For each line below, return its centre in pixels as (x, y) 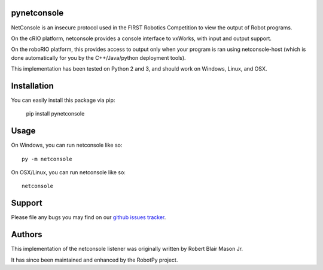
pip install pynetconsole (55, 114)
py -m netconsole (47, 159)
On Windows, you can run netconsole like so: (67, 145)
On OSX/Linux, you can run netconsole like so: (68, 172)
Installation (32, 86)
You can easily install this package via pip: (63, 100)
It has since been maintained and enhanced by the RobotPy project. (95, 260)
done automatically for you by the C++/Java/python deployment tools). (98, 57)
